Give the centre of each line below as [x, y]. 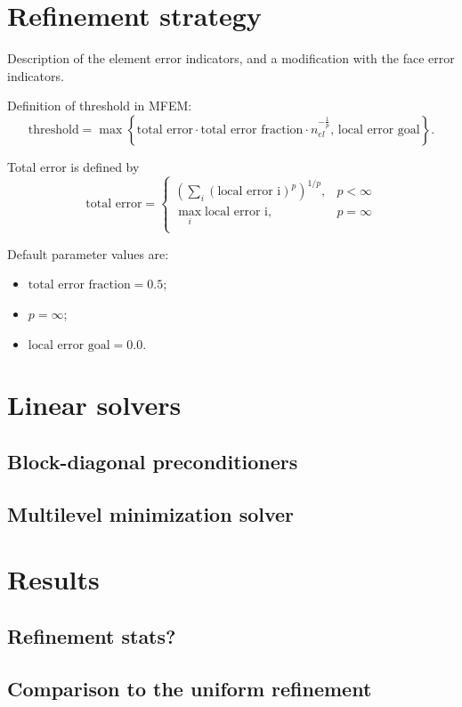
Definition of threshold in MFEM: [100, 106]
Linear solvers [94, 405]
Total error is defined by [73, 166]
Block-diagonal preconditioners [153, 461]
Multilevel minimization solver [151, 513]
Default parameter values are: [88, 253]
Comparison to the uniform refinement [190, 688]
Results [53, 579]
